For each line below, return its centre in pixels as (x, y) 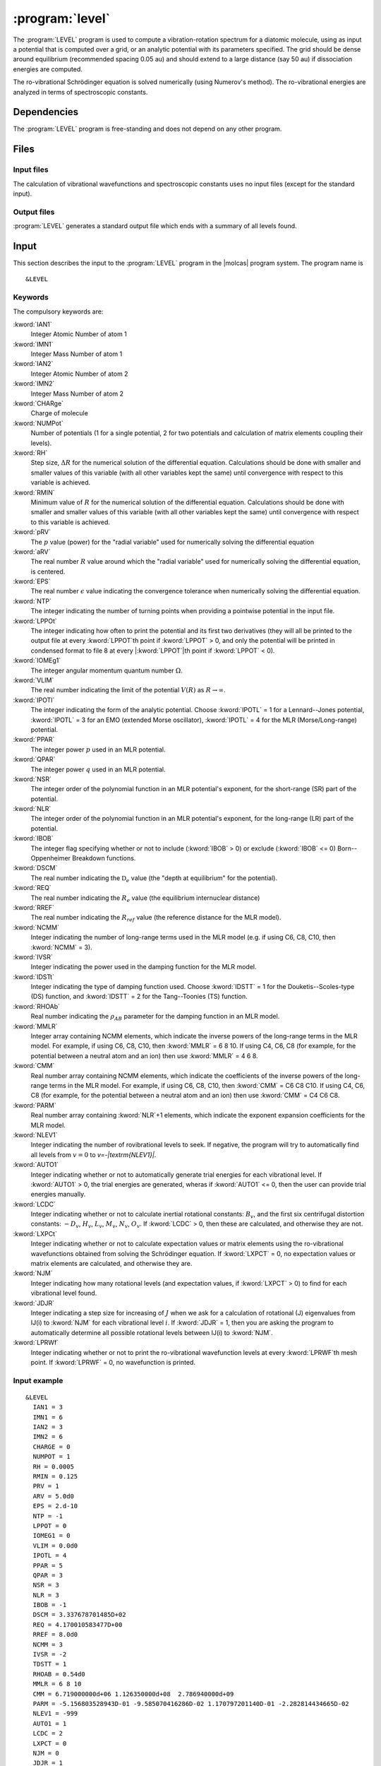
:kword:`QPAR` (34, 759)
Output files (34, 212)
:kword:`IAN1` (32, 324)
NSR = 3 (46, 1585)
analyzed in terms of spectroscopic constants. (80, 92)
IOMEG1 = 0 (52, 1536)
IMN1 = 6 (48, 1417)
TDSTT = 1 (50, 1664)
